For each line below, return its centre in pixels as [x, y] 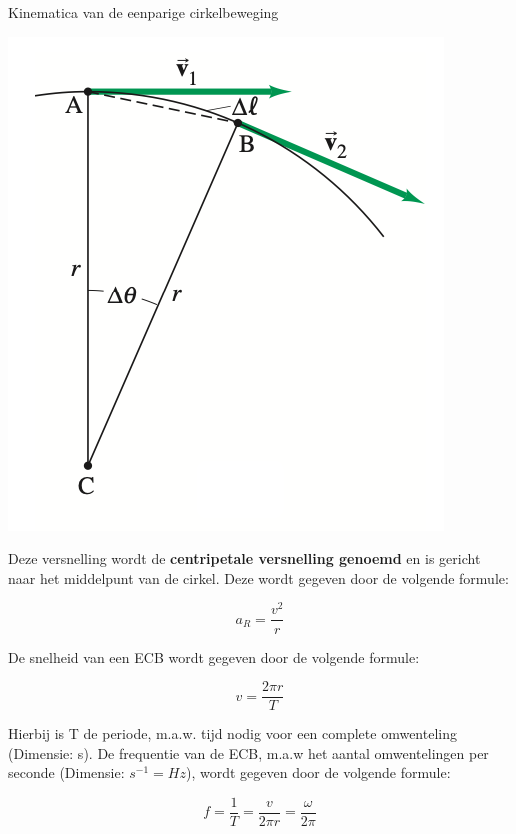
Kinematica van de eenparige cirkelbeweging [143, 12]
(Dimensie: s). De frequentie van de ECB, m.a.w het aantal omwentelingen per [248, 752]
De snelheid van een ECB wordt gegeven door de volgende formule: [214, 656]
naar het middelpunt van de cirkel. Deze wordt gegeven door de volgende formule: [258, 577]
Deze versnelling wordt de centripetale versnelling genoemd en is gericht [244, 558]
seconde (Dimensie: [66, 772]
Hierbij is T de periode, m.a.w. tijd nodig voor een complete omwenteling [232, 733]
